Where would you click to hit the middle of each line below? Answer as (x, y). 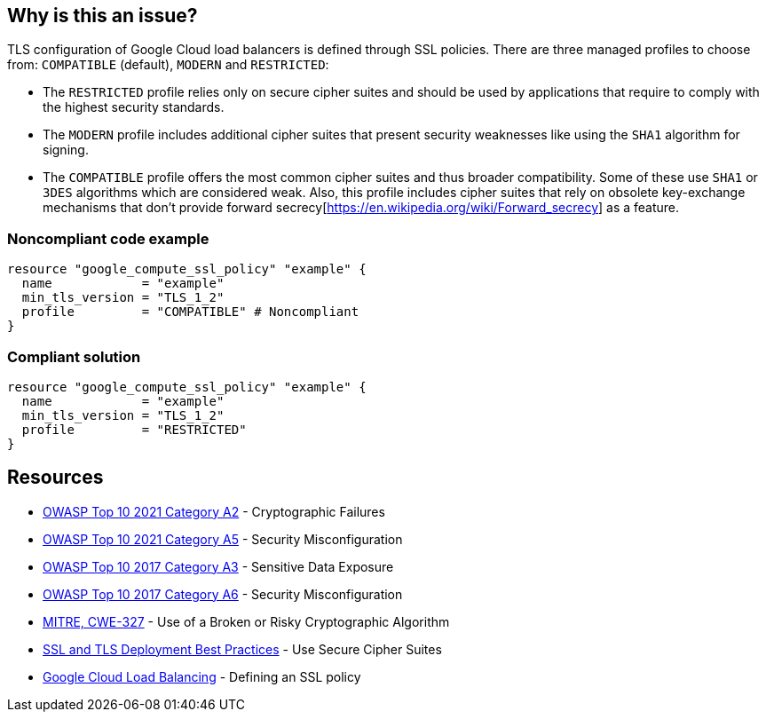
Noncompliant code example (108, 238)
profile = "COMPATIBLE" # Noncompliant (190, 312)
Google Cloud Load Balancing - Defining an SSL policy (202, 676)
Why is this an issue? (103, 16)
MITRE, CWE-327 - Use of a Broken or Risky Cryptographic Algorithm (246, 621)
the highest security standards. (134, 107)
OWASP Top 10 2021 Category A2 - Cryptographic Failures (214, 511)
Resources (55, 478)
